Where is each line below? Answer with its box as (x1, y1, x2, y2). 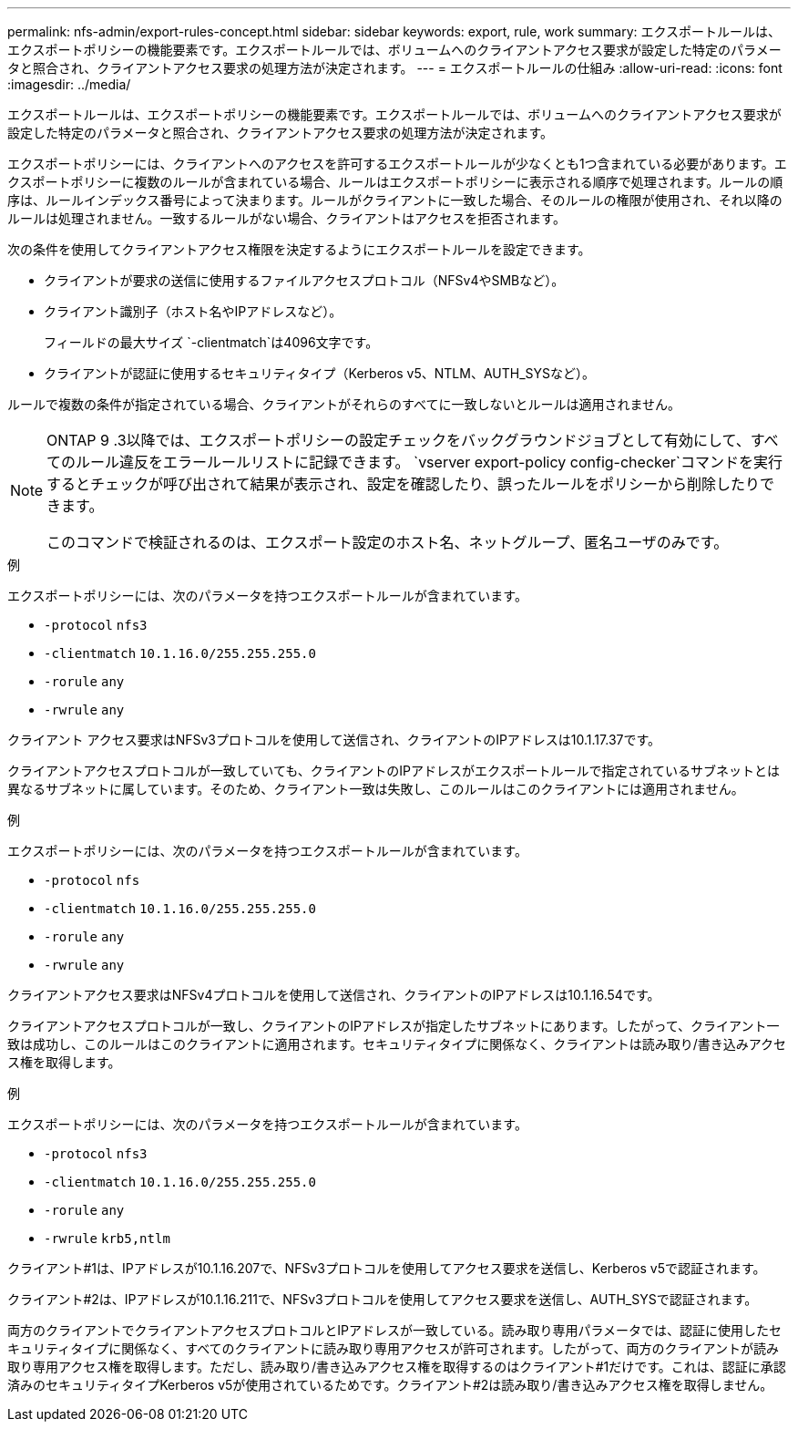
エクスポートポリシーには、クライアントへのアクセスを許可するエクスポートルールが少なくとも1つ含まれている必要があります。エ (7, 156, 787, 171)
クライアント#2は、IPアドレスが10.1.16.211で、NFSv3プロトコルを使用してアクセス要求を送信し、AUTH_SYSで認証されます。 (7, 1291, 758, 1307)
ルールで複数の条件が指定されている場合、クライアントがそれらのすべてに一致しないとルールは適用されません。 (7, 396, 681, 412)
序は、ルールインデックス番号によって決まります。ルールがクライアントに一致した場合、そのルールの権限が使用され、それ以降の (7, 192, 783, 208)
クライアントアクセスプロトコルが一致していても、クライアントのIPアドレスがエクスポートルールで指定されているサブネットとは (7, 763, 781, 778)
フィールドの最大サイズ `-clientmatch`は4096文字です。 (44, 334, 379, 350)
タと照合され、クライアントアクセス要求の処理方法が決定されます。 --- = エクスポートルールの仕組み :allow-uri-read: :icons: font (7, 60, 783, 76)
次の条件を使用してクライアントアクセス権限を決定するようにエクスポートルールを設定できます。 (7, 242, 591, 257)
